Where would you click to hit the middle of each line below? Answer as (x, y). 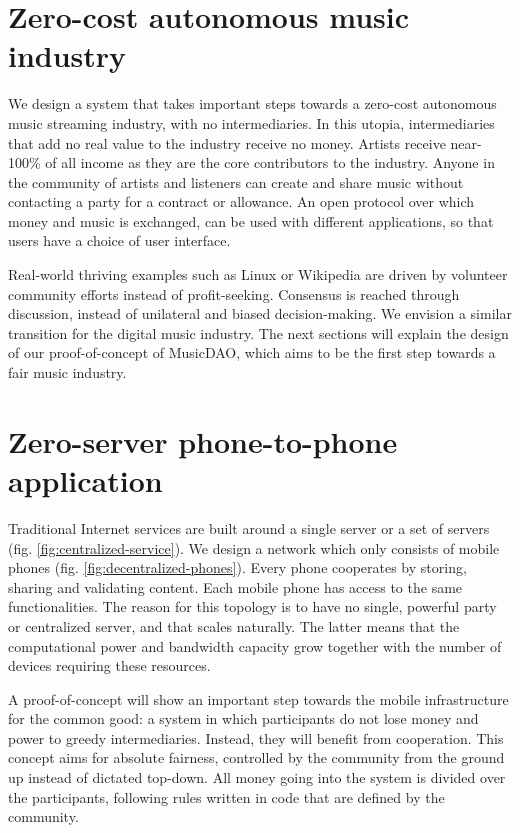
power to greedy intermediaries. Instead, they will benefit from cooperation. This (256, 737)
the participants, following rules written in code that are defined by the (226, 796)
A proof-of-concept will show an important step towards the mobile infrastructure (258, 698)
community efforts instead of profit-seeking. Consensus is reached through (234, 293)
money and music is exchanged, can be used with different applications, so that (251, 220)
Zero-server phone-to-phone (203, 440)
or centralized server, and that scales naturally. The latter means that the (234, 625)
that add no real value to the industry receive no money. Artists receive (227, 142)
